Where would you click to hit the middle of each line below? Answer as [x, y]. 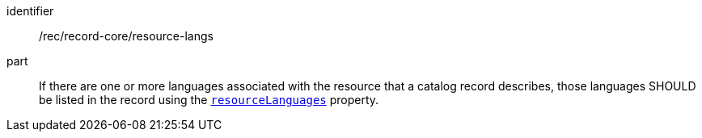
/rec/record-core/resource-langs [126, 36]
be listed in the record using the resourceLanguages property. [209, 100]
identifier [30, 11]
